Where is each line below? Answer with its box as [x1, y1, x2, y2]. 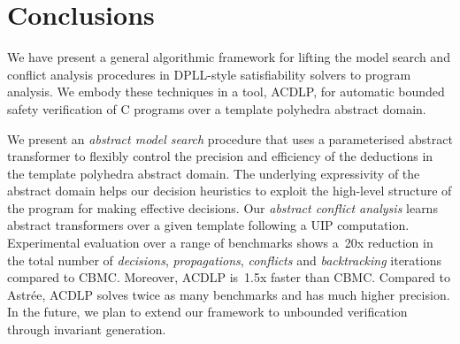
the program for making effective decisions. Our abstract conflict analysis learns [7, 198, 438, 217]
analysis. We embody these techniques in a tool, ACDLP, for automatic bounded [7, 82, 445, 101]
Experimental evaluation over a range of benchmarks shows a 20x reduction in [7, 233, 433, 252]
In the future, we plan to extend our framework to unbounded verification [7, 302, 408, 321]
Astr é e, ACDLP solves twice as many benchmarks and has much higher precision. [7, 285, 450, 303]
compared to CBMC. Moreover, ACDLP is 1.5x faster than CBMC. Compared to [7, 268, 451, 287]
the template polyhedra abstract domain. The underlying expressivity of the [7, 164, 420, 182]
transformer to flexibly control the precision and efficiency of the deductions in [7, 147, 433, 165]
